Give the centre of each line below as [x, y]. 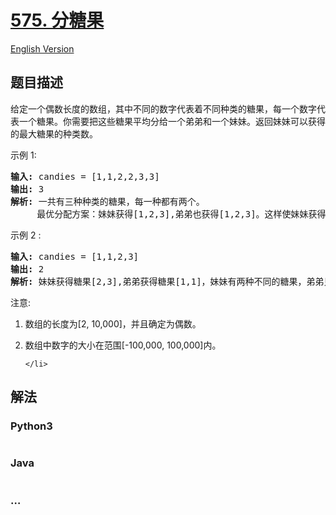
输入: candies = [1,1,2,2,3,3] [85, 176]
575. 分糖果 [57, 20]
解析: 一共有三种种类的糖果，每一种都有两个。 [107, 201]
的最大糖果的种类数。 [54, 133]
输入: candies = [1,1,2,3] [75, 256]
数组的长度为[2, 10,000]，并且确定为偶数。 [113, 323]
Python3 [31, 426]
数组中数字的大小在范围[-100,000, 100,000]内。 [123, 345]
